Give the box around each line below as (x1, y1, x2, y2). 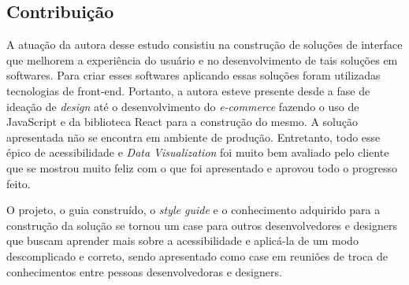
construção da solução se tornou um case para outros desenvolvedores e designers (6, 217, 397, 233)
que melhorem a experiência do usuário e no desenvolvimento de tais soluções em (6, 51, 398, 68)
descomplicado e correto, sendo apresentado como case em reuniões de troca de (6, 247, 388, 264)
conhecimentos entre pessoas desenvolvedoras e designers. (6, 263, 282, 279)
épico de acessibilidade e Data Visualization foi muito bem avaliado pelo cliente (6, 144, 389, 161)
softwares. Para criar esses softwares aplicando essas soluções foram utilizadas (6, 67, 381, 83)
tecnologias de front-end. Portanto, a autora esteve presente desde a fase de (6, 82, 370, 98)
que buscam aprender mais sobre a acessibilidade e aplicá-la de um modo (6, 232, 359, 249)
